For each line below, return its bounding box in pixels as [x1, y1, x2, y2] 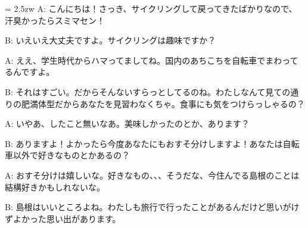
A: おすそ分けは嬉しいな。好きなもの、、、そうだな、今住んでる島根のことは [5, 168, 300, 181]
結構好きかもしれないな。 [5, 180, 105, 193]
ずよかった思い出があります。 [5, 212, 121, 224]
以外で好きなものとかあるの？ [13, 149, 130, 161]
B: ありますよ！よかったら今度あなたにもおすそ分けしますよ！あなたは [5, 137, 283, 149]
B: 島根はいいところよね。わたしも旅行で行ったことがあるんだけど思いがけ [5, 201, 300, 213]
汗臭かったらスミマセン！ [5, 14, 105, 26]
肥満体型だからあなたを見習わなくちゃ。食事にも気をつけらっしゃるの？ [21, 97, 305, 110]
